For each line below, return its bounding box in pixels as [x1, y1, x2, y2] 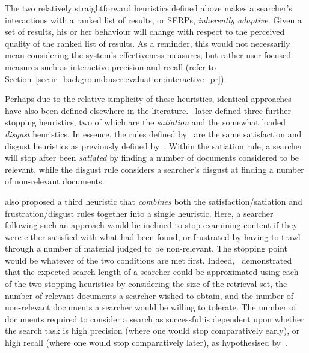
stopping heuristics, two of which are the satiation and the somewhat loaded [5, 116, 286, 128]
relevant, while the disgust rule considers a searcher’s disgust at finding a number [5, 163, 304, 175]
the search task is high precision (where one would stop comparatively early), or [5, 324, 300, 337]
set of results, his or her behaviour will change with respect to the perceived [5, 25, 285, 38]
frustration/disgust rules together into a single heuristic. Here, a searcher [5, 207, 274, 219]
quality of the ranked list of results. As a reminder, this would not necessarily [5, 37, 290, 49]
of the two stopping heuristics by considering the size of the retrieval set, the [5, 277, 287, 290]
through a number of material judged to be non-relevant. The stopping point [5, 242, 288, 255]
